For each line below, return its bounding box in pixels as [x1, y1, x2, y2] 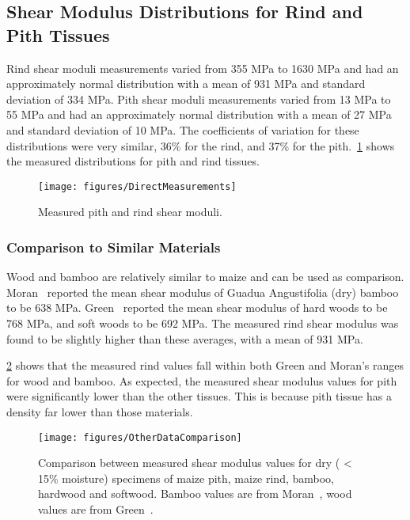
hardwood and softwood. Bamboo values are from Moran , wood [38, 485, 352, 502]
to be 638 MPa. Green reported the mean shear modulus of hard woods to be [6, 299, 388, 316]
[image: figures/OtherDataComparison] [38, 431, 242, 443]
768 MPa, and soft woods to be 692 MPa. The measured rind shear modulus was [6, 315, 399, 331]
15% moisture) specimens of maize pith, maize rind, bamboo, [38, 469, 335, 486]
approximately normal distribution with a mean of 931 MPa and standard [6, 75, 366, 92]
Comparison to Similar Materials [6, 237, 221, 256]
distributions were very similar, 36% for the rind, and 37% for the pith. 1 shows [6, 137, 395, 154]
